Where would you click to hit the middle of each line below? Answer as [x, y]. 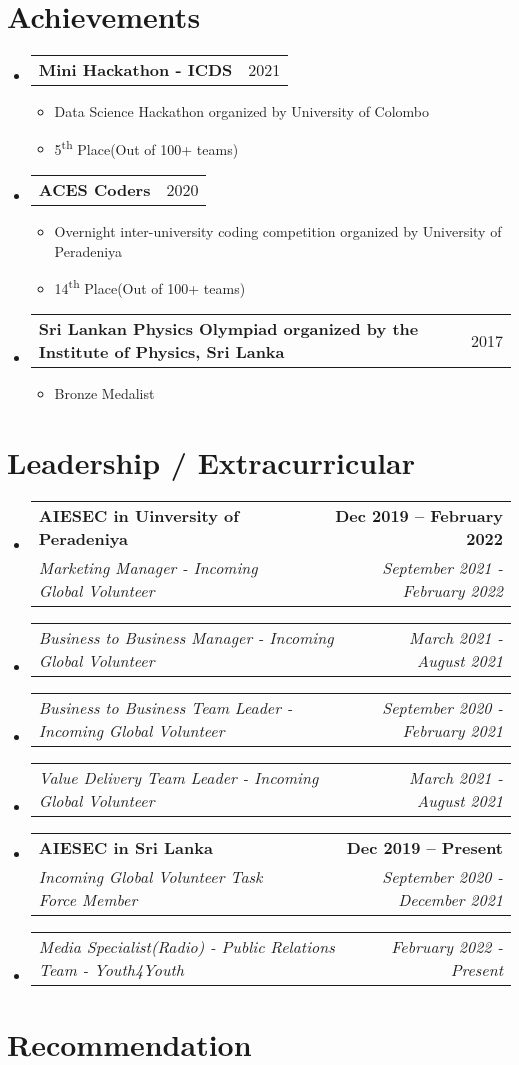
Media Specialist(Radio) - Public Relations [186, 947]
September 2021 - [442, 568]
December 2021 [450, 900]
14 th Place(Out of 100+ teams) [150, 286]
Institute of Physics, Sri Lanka [161, 352]
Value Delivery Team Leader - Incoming [178, 778]
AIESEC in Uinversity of [138, 516]
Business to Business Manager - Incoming [186, 638]
